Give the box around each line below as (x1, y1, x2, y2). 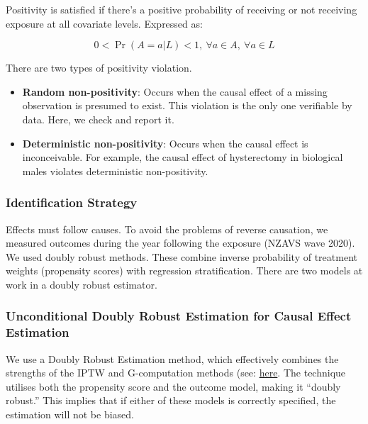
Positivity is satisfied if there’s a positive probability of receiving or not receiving (6, 2, 357, 16)
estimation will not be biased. (6, 407, 134, 422)
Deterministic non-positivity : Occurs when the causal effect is (22, 135, 308, 150)
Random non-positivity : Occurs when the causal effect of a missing (22, 84, 328, 99)
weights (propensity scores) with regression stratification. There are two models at (6, 263, 363, 278)
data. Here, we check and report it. (22, 111, 174, 126)
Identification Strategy (6, 194, 138, 211)
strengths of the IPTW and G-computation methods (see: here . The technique (6, 365, 346, 380)
